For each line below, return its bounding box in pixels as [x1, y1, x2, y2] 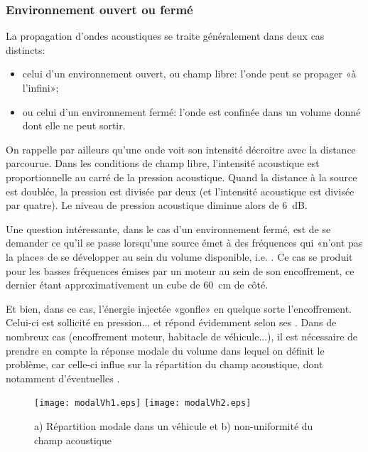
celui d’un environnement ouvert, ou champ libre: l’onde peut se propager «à [22, 66, 357, 81]
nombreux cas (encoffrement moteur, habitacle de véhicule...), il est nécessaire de [6, 328, 358, 343]
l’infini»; [22, 80, 59, 95]
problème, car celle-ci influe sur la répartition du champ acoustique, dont [6, 357, 323, 372]
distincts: [6, 42, 45, 57]
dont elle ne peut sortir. [22, 118, 126, 133]
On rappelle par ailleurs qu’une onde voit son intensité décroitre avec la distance [6, 141, 356, 156]
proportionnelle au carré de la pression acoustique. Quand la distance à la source [6, 169, 357, 184]
